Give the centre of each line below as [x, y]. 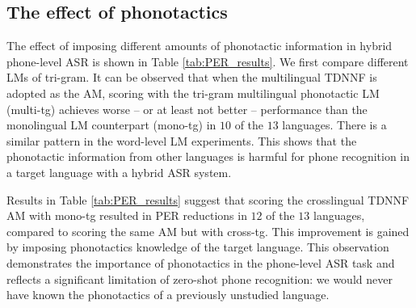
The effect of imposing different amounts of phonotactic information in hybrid [200, 46]
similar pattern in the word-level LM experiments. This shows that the [182, 140]
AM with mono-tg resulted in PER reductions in [127, 215]
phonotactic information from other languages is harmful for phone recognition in [208, 156]
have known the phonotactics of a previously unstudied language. [168, 295]
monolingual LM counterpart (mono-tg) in [111, 125]
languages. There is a [334, 125]
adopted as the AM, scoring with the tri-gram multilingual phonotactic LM [193, 93]
